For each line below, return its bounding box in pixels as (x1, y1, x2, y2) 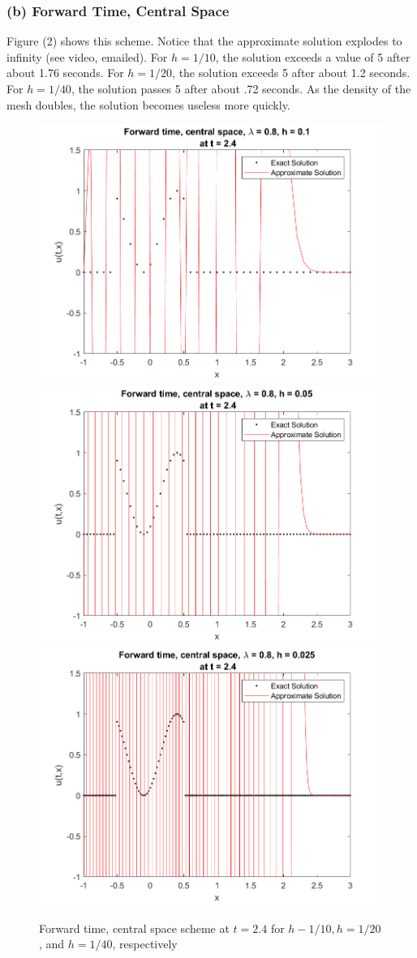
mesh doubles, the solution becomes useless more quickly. (6, 96, 290, 113)
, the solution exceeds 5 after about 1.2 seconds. (172, 64, 411, 81)
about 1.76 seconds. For (6, 64, 124, 81)
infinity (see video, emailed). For (6, 48, 168, 65)
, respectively (112, 935, 178, 952)
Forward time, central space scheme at (39, 919, 230, 936)
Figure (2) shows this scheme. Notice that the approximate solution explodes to (6, 32, 402, 49)
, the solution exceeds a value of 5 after (215, 48, 411, 65)
